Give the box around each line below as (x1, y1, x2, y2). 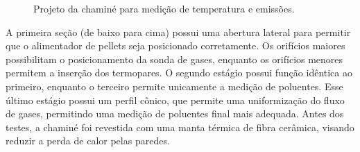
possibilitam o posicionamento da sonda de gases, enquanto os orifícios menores (6, 51, 343, 66)
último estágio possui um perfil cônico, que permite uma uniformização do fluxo (6, 92, 345, 107)
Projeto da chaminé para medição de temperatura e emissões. (33, 1, 295, 15)
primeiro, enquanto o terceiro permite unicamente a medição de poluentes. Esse (6, 78, 343, 93)
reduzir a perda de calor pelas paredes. (6, 133, 170, 148)
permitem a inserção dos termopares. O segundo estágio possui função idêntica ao (6, 65, 352, 80)
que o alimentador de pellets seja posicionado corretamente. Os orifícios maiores (6, 38, 345, 53)
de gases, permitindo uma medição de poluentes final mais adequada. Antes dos (6, 106, 344, 121)
